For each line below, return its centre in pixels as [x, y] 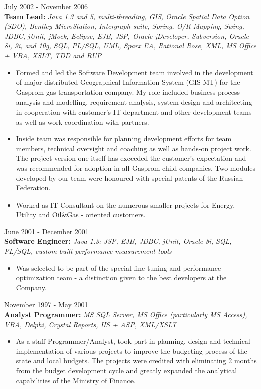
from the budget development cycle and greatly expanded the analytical [126, 370]
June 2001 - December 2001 [46, 231]
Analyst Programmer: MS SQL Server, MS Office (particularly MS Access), [126, 314]
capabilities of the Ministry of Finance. [76, 380]
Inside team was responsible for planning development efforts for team [124, 138]
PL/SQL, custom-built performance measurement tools [88, 251]
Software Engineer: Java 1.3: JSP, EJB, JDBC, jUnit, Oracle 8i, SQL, [118, 241]
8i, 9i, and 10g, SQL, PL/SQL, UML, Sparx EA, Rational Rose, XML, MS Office [130, 45]
